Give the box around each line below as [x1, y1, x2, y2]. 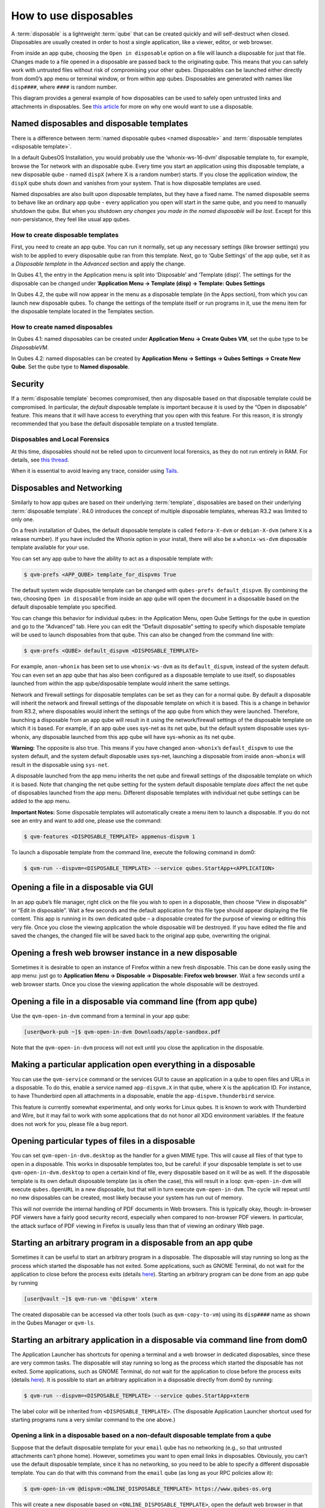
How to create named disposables [11, 323, 113, 331]
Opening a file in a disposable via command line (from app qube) [11, 996, 258, 1007]
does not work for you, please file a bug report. [11, 1120, 129, 1127]
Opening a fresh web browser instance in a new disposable [11, 948, 238, 958]
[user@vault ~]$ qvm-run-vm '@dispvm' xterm [23, 1295, 158, 1302]
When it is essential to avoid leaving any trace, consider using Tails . [11, 467, 179, 475]
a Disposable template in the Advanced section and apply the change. [11, 260, 186, 268]
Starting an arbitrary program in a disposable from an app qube [11, 1238, 253, 1248]
